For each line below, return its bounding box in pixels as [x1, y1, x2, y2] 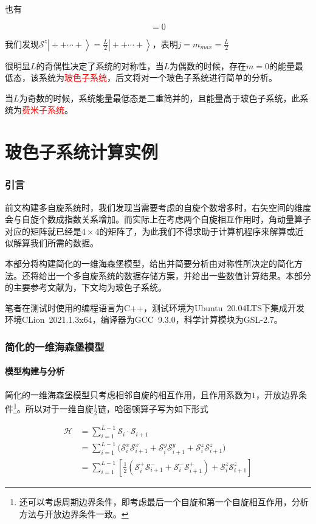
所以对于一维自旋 [25, 402, 94, 415]
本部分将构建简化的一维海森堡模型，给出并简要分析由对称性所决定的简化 [5, 257, 294, 269]
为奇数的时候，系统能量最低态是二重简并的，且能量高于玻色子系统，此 [19, 91, 300, 104]
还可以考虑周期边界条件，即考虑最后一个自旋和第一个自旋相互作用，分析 [19, 495, 309, 508]
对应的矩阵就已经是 [5, 224, 81, 237]
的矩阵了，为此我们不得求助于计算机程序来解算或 [99, 224, 295, 237]
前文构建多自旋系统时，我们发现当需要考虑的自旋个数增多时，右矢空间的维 [5, 201, 303, 213]
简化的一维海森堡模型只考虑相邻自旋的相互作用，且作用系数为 [5, 388, 252, 401]
